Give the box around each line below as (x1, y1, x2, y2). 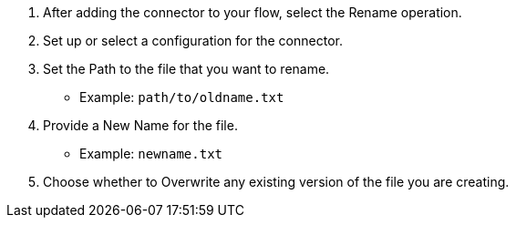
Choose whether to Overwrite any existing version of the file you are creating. (43, 174, 510, 189)
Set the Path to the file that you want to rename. (43, 61, 330, 77)
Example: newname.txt (79, 146, 222, 161)
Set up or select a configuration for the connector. (43, 33, 343, 48)
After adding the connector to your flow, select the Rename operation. (43, 5, 462, 20)
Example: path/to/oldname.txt (79, 89, 284, 105)
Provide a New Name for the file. (43, 118, 238, 133)
